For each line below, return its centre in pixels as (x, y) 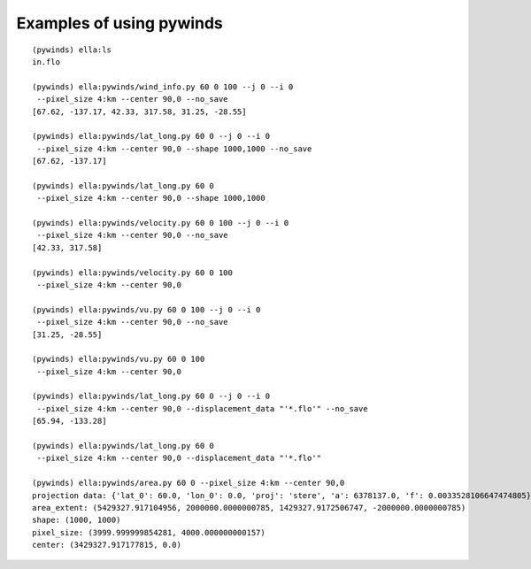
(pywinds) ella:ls (72, 50)
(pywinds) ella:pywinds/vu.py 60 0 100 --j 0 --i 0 (146, 309)
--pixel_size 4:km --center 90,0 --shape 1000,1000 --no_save (174, 149)
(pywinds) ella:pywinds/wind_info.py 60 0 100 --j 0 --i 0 (163, 87)
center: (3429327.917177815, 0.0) (107, 545)
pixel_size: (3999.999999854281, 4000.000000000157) (149, 532)
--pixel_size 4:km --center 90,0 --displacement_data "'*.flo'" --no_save (202, 408)
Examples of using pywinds (119, 23)
